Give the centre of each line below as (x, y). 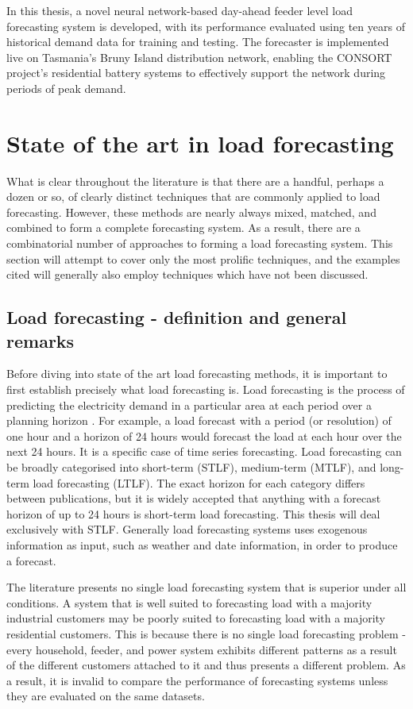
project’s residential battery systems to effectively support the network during (196, 73)
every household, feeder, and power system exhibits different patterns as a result (202, 649)
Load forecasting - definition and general (177, 317)
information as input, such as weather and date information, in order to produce (202, 544)
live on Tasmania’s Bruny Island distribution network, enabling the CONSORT (199, 57)
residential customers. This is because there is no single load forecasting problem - (206, 633)
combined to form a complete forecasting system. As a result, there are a (183, 227)
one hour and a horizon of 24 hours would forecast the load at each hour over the (204, 435)
